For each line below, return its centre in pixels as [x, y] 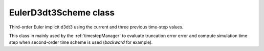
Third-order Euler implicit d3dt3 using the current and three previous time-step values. [96, 27]
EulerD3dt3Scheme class [62, 13]
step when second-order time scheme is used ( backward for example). [81, 42]
